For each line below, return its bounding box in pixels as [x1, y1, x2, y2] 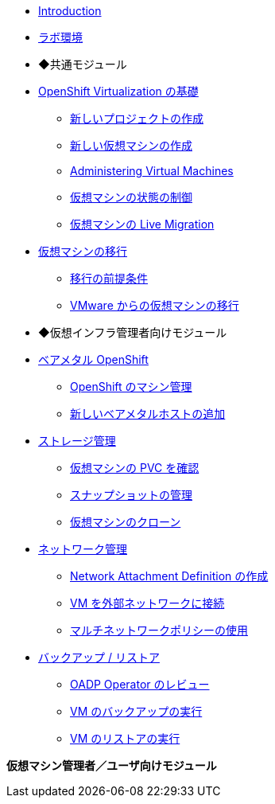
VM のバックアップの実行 [70, 704, 203, 718]
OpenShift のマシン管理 [70, 380, 192, 393]
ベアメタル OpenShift [38, 353, 149, 366]
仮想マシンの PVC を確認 [70, 461, 199, 474]
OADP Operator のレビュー [70, 677, 210, 691]
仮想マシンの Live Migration [70, 217, 215, 231]
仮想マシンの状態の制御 [70, 190, 192, 204]
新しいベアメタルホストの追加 [70, 407, 226, 420]
